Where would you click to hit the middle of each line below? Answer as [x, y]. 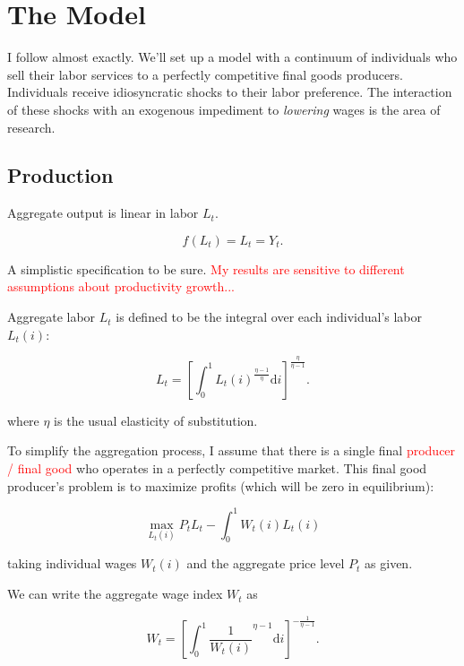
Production [60, 175]
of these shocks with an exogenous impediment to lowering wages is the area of [224, 109]
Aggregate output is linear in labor [103, 213]
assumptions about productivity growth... [121, 286]
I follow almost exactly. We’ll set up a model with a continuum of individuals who [232, 57]
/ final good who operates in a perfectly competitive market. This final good [217, 467]
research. [31, 127]
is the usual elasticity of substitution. [156, 420]
